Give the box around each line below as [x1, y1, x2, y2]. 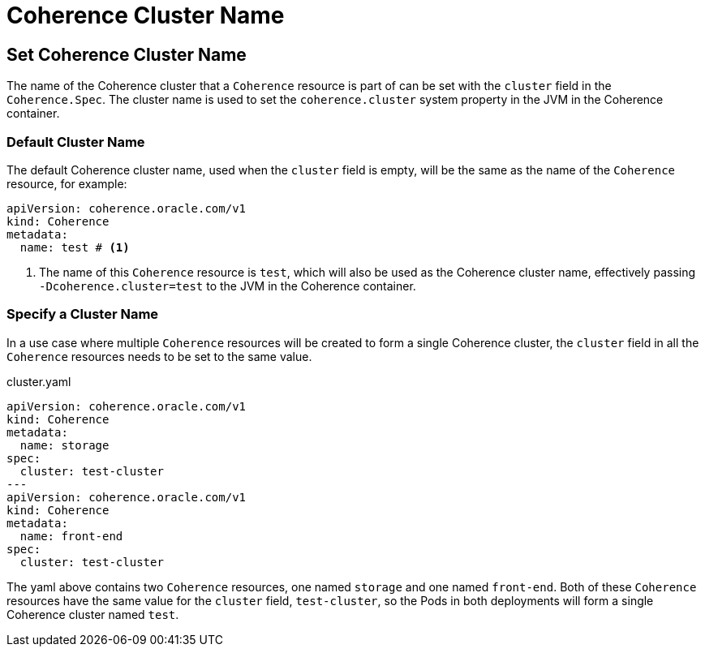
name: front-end [19, 529, 123, 543]
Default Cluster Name [6, 133, 145, 150]
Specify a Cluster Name [6, 306, 159, 323]
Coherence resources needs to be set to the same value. [6, 349, 312, 363]
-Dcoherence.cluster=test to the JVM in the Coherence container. [39, 278, 416, 293]
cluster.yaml [6, 374, 71, 389]
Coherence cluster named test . [6, 607, 179, 621]
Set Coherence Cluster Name [6, 44, 247, 65]
